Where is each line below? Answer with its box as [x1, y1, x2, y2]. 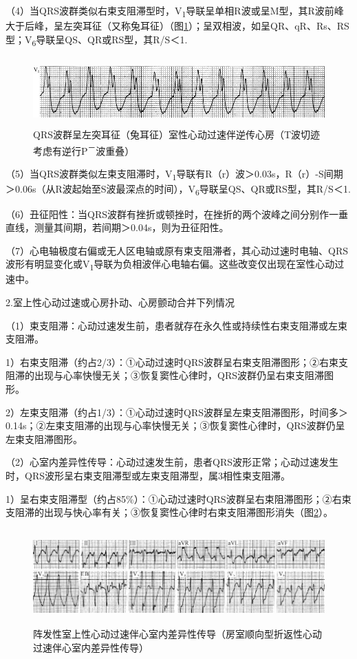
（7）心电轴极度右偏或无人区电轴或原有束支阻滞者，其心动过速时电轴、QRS [6, 243, 348, 257]
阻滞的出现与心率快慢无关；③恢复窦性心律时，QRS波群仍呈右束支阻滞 [6, 368, 324, 382]
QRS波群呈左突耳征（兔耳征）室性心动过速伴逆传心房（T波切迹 [33, 127, 321, 142]
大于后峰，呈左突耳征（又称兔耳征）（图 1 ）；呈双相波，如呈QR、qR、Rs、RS [6, 19, 349, 33]
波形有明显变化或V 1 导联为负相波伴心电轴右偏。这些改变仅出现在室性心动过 [6, 257, 345, 273]
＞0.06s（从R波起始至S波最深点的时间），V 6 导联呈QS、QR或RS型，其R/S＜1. [6, 182, 351, 198]
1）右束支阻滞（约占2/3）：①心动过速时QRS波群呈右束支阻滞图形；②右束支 [6, 354, 348, 369]
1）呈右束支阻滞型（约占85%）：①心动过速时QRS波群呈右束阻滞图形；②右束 [6, 491, 351, 506]
